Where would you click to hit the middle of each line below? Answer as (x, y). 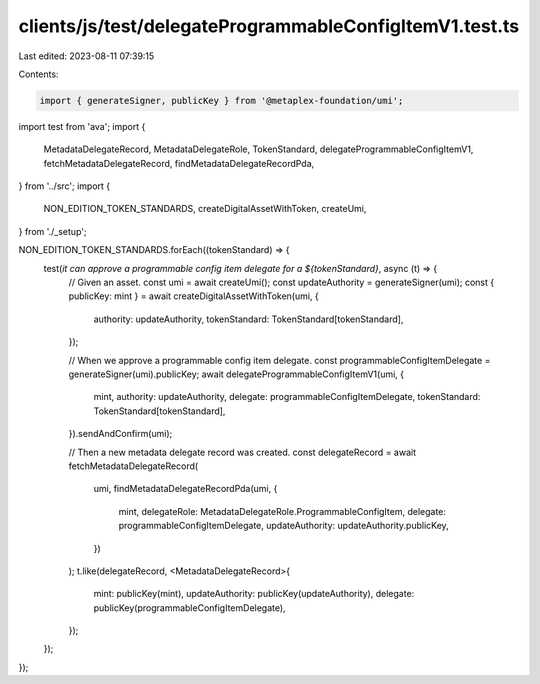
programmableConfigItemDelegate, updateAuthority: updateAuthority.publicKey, (283, 526)
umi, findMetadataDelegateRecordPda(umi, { (185, 489)
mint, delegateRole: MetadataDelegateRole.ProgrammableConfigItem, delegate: (282, 511)
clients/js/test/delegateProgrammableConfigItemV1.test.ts (269, 26)
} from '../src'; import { (64, 186)
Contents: (38, 74)
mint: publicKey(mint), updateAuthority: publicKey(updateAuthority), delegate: (254, 594)
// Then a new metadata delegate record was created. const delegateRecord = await (242, 452)
